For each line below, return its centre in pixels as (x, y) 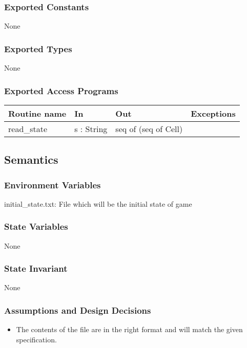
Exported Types (38, 48)
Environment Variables (53, 184)
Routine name (37, 113)
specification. (36, 339)
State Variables (36, 226)
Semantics (31, 159)
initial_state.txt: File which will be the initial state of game (98, 203)
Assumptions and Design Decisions (78, 310)
